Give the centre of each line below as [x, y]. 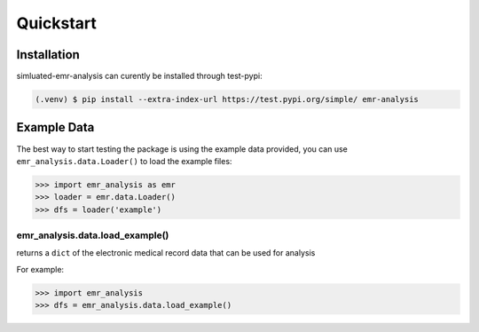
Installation [48, 55]
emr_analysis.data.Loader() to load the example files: [124, 161]
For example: [40, 269]
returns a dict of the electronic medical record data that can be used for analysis [166, 253]
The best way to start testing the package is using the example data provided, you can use [182, 149]
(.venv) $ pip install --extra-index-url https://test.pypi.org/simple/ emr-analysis [227, 99]
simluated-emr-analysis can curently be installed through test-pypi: [139, 76]
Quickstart [57, 23]
